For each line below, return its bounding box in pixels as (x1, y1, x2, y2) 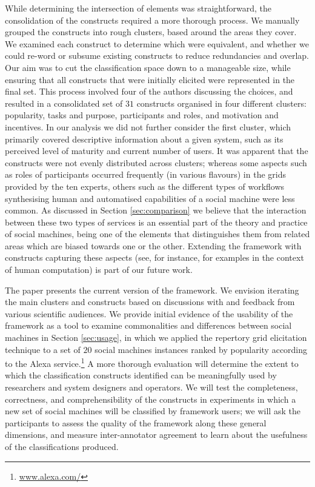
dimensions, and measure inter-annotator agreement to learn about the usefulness (5, 428, 308, 441)
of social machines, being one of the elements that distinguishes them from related (5, 227, 310, 240)
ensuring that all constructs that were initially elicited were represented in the (5, 73, 295, 86)
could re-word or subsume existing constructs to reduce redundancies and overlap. (5, 49, 310, 62)
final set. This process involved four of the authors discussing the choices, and (5, 85, 293, 98)
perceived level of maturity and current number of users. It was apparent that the (5, 144, 308, 157)
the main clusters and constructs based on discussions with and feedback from (5, 295, 295, 308)
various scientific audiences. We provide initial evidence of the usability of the (5, 307, 293, 320)
